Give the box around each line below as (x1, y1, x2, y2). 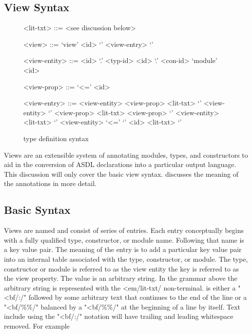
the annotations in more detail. (4, 178, 97, 188)
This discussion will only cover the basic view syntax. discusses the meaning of (4, 168, 239, 179)
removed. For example (4, 321, 70, 331)
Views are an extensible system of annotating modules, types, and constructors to (4, 149, 248, 160)
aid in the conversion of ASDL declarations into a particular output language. (4, 159, 236, 169)
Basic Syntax (4, 202, 71, 217)
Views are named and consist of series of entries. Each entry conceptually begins (4, 225, 244, 235)
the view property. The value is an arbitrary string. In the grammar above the (4, 273, 237, 283)
